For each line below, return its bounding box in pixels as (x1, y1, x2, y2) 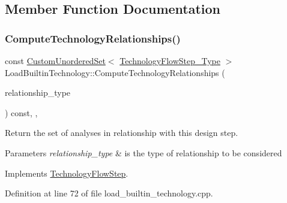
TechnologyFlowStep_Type (119, 54, 221, 66)
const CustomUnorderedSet (5, 54, 106, 66)
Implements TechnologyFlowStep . (5, 166, 128, 179)
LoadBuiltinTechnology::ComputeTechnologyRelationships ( (5, 66, 225, 78)
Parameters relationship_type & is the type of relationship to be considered (5, 146, 282, 159)
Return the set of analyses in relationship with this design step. (5, 126, 238, 139)
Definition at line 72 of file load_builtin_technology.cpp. (5, 187, 213, 199)
